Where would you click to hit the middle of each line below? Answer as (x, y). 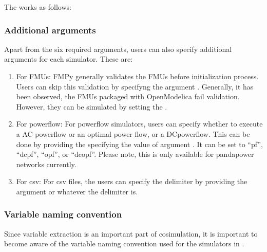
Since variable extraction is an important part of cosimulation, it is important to (131, 233)
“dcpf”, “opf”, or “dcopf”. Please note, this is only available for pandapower (135, 154)
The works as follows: (38, 7)
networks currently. (46, 164)
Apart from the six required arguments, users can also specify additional (118, 49)
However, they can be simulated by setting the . (92, 106)
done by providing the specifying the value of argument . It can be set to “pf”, (139, 144)
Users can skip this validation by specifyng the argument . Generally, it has (135, 86)
